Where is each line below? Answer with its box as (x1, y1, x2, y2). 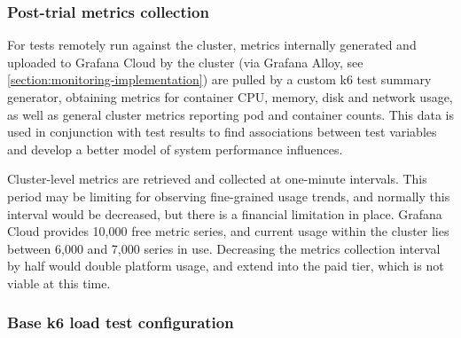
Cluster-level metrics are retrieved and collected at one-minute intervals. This (7, 169, 427, 188)
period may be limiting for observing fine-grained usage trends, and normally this (7, 186, 450, 205)
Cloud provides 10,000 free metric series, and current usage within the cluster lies (7, 222, 449, 240)
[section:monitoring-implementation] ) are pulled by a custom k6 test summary (7, 70, 432, 89)
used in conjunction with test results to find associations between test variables (7, 122, 437, 141)
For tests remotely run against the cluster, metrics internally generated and (7, 35, 417, 54)
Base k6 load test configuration (7, 311, 234, 334)
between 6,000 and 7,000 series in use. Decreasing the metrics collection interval (7, 239, 441, 257)
